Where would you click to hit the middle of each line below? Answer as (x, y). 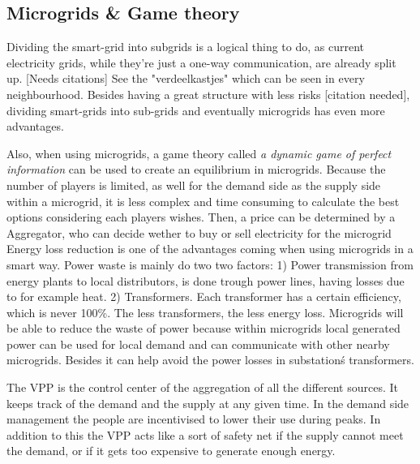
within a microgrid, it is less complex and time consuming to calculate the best (203, 201)
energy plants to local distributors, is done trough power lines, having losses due (206, 280)
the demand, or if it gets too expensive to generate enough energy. (171, 451)
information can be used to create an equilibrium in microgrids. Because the (196, 169)
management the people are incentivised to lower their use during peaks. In (194, 419)
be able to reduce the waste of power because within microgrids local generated (204, 328)
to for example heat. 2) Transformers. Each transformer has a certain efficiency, (204, 296)
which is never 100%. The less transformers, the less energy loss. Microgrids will (205, 312)
